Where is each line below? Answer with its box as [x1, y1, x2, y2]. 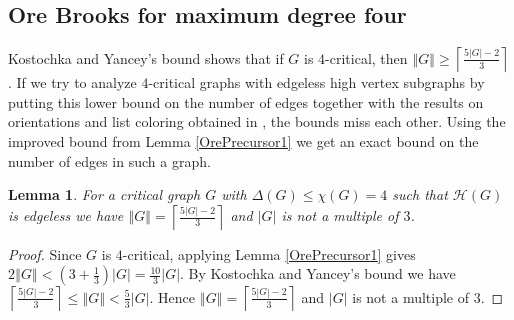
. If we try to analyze [8, 72, 137, 93]
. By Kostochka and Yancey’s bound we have [180, 263, 456, 284]
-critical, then [325, 47, 408, 68]
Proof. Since [8, 243, 82, 264]
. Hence [149, 286, 196, 307]
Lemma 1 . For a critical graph [8, 184, 201, 205]
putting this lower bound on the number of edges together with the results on [8, 91, 484, 112]
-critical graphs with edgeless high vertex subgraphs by [148, 72, 485, 93]
